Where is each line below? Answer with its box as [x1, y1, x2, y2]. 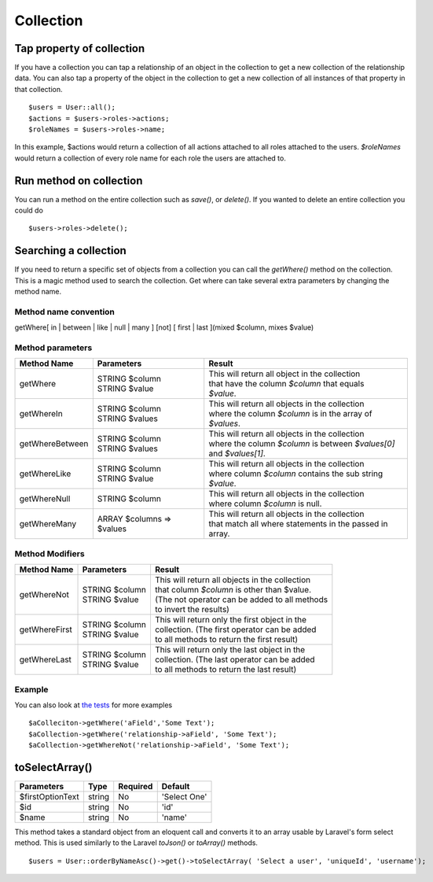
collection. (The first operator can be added [154, 624, 317, 635]
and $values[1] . [208, 448, 266, 459]
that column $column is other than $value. [154, 585, 312, 596]
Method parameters [14, 342, 93, 353]
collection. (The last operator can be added [154, 654, 315, 665]
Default [161, 781, 190, 792]
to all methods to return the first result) [154, 634, 299, 645]
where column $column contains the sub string [208, 468, 383, 479]
